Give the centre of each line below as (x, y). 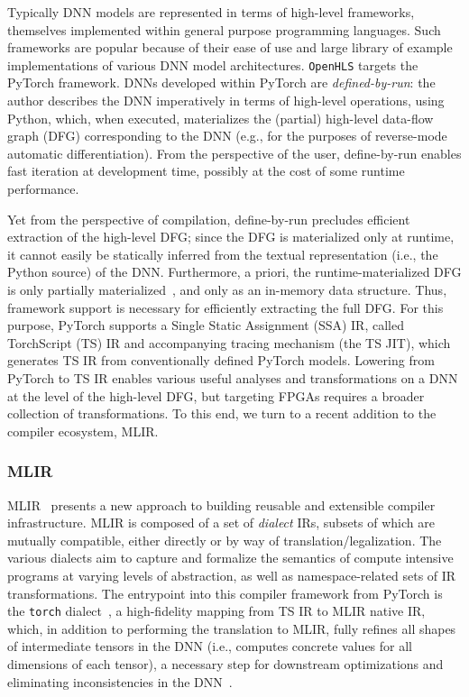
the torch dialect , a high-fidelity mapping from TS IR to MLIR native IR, (216, 611)
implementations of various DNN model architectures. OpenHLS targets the (213, 64)
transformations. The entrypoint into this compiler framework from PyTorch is (225, 593)
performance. (43, 188)
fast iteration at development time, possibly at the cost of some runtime (206, 171)
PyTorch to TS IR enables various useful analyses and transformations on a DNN (233, 377)
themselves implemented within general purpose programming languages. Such (224, 29)
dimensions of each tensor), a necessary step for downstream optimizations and (225, 663)
